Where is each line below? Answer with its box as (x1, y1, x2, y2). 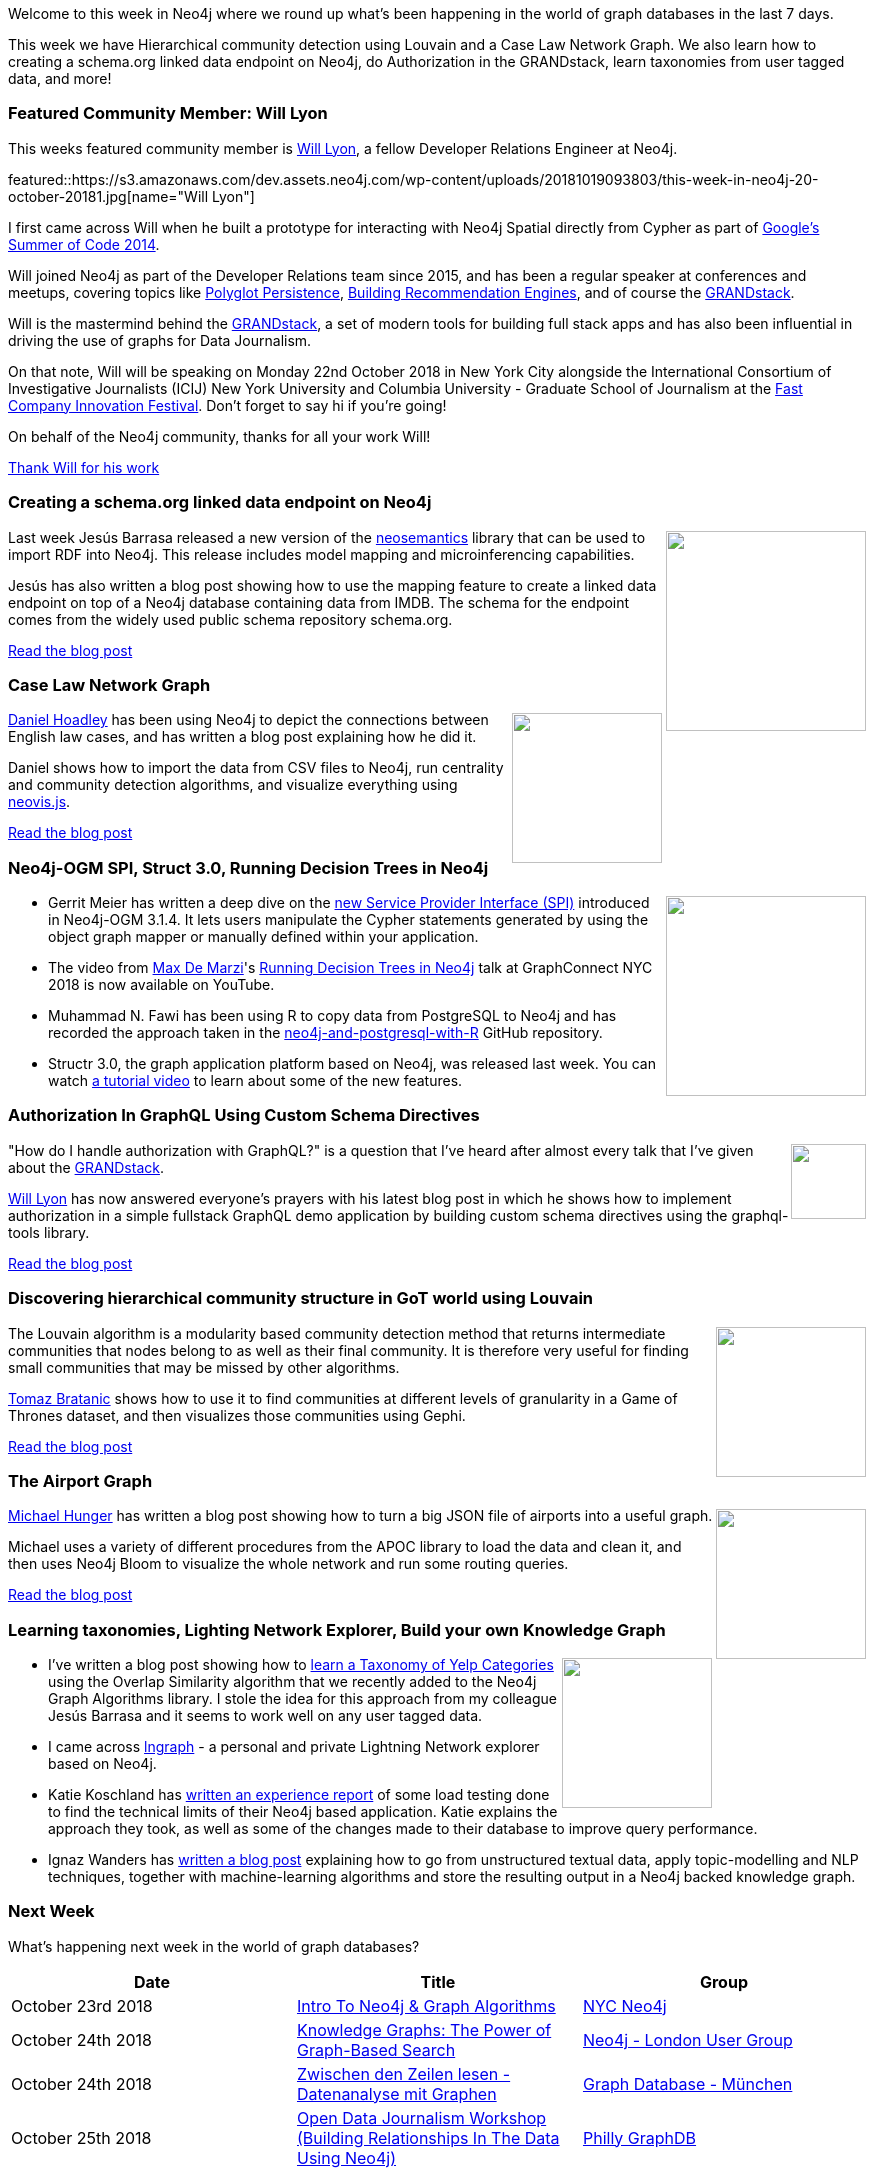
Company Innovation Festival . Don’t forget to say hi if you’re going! (8, 396, 447, 414)
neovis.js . (8, 793, 71, 811)
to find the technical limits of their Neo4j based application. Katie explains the (48, 1803, 558, 1820)
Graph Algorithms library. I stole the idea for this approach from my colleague (48, 1690, 557, 1707)
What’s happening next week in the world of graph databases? (8, 1937, 420, 1955)
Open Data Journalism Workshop (296, 2107, 547, 2128)
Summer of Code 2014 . (8, 235, 160, 253)
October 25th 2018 (11, 2127, 152, 2148)
